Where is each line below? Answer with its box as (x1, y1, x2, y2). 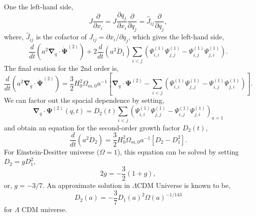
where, (4, 31, 24, 42)
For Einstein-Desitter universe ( (4, 146, 100, 156)
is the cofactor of (36, 31, 87, 42)
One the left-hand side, (4, 1, 73, 11)
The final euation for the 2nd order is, (4, 62, 119, 73)
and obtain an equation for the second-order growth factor (4, 122, 181, 132)
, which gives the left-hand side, (128, 31, 224, 42)
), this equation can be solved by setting (117, 146, 239, 156)
